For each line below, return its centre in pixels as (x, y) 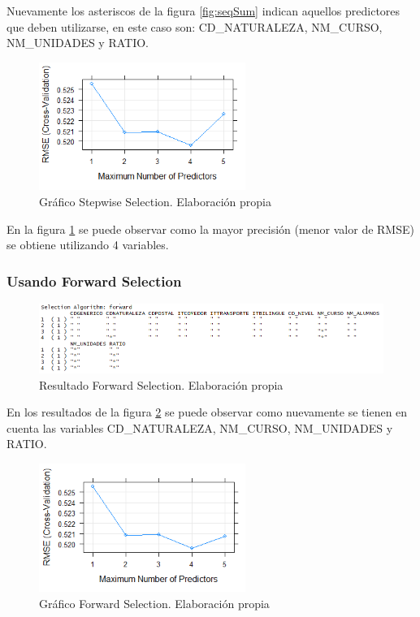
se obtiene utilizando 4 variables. (88, 245)
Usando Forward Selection (94, 280)
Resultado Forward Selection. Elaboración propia (161, 384)
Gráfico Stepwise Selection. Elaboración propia (155, 201)
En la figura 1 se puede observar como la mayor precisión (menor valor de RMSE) (210, 229)
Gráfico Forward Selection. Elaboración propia (154, 603)
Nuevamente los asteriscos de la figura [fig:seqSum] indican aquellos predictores (204, 11)
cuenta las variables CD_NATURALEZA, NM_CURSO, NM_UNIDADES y (200, 427)
